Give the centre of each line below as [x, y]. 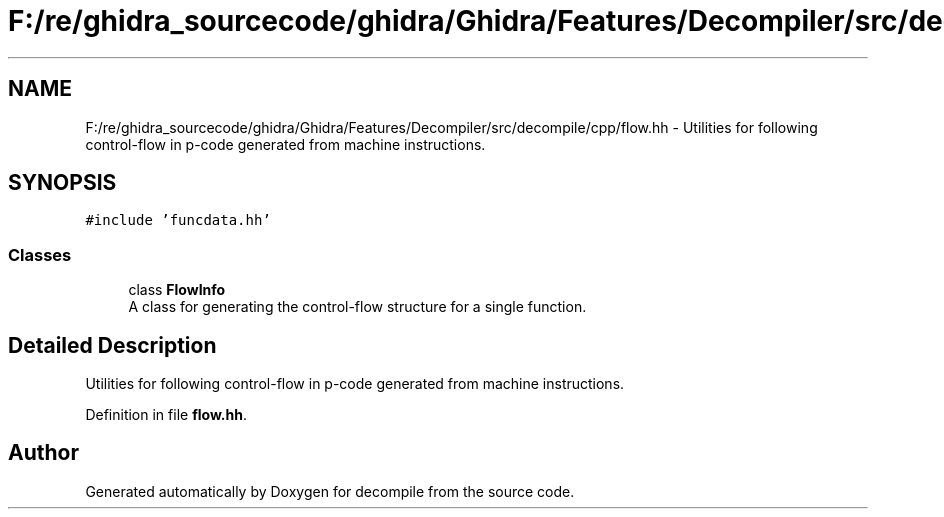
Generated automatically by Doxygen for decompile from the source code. [330, 491]
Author [43, 453]
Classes [40, 254]
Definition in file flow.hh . [166, 415]
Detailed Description [112, 345]
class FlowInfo [177, 290]
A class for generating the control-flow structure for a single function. [357, 307]
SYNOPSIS [62, 183]
